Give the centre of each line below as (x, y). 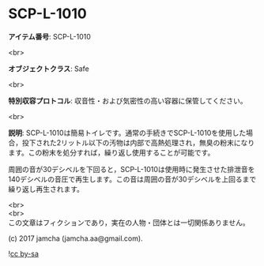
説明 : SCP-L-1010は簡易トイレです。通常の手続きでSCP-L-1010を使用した (127, 133)
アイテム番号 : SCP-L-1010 (49, 36)
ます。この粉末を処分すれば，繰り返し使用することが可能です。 (111, 152)
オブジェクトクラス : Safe (49, 69)
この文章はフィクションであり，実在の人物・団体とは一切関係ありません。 (129, 223)
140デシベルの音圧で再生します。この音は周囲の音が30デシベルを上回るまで (132, 179)
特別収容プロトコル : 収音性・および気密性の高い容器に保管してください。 (128, 100)
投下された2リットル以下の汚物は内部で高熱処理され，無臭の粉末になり (138, 142)
